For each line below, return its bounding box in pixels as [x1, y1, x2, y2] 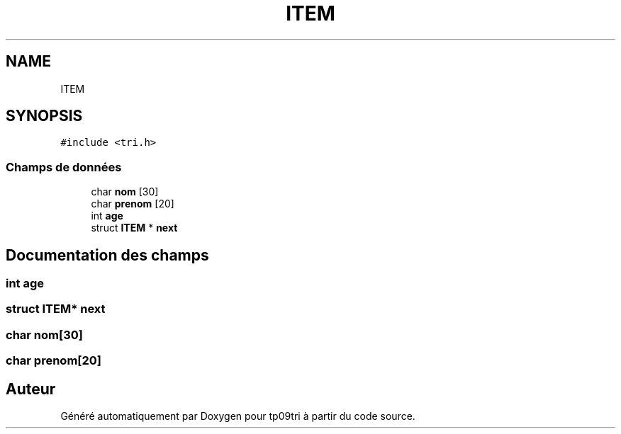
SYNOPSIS [6, 107, 83, 125]
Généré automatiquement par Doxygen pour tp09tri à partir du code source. [60, 410, 415, 422]
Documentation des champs [6, 246, 209, 264]
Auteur [6, 379, 56, 398]
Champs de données [6, 159, 122, 174]
